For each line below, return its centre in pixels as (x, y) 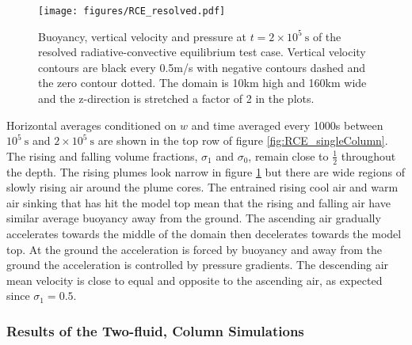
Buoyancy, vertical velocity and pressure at (142, 36)
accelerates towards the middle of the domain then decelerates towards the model (204, 234)
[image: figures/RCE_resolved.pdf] (132, 11)
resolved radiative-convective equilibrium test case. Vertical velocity (202, 52)
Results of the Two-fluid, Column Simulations (155, 330)
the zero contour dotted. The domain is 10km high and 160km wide (202, 83)
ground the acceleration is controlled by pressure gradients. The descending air (198, 265)
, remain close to (288, 155)
